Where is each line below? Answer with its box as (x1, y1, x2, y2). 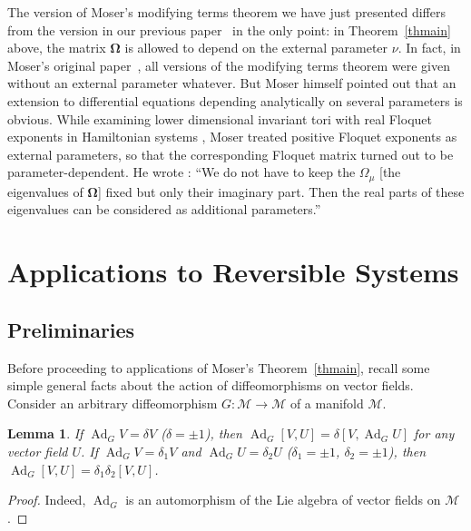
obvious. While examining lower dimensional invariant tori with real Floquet (7, 109, 432, 128)
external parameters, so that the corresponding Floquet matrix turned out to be (7, 144, 454, 163)
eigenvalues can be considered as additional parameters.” (7, 200, 321, 219)
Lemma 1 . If (7, 424, 83, 443)
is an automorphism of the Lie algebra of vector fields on (125, 490, 441, 509)
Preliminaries (7, 315, 135, 343)
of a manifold (289, 393, 364, 412)
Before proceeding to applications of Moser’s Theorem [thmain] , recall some (7, 358, 430, 377)
